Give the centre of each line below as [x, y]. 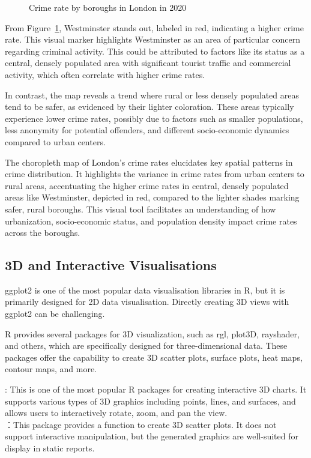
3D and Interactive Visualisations [111, 265]
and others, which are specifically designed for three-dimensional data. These [146, 345]
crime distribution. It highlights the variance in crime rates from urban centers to [155, 174]
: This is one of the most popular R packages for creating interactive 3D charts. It [156, 389]
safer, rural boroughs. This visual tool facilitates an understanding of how [140, 209]
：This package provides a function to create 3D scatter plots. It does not [141, 424]
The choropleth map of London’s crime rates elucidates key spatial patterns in [149, 162]
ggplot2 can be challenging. [55, 314]
